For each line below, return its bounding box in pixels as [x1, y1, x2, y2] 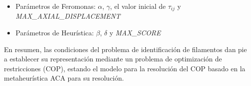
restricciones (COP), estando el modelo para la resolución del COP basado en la [4, 63, 246, 73]
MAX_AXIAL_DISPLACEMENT [15, 11, 121, 21]
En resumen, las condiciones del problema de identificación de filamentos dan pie [4, 44, 247, 54]
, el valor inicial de [110, 1, 166, 11]
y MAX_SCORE [109, 28, 161, 38]
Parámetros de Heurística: [15, 28, 94, 38]
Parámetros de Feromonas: [15, 1, 96, 11]
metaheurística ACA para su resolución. [4, 73, 124, 83]
